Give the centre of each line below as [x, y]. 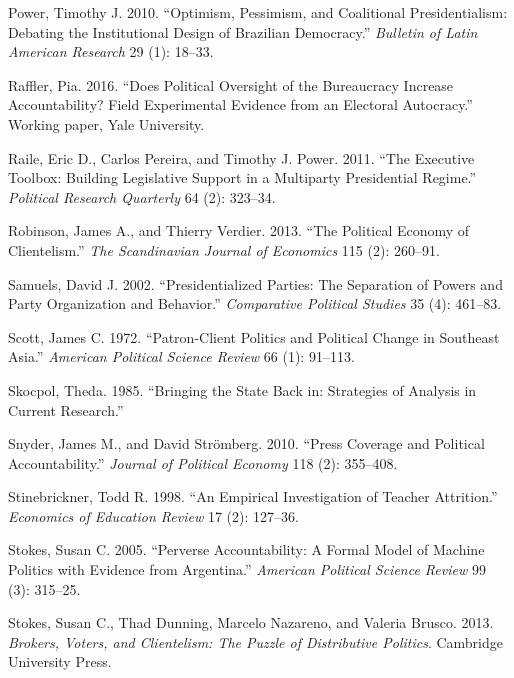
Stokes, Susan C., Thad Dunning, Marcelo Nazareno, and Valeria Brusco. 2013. [251, 622]
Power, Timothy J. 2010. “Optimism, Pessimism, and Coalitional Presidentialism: [258, 12]
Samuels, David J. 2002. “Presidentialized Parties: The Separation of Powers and [255, 283]
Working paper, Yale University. [106, 123]
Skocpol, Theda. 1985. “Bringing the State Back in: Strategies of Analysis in [242, 389]
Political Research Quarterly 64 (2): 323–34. [142, 196]
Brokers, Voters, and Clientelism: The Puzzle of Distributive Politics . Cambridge [255, 641]
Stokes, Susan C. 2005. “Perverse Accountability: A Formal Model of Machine [246, 549]
